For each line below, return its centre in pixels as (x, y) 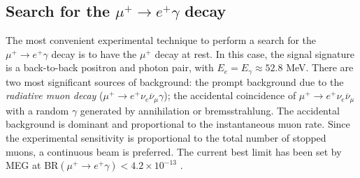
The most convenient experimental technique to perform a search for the (161, 40)
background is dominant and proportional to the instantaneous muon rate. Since (178, 124)
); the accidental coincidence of (230, 95)
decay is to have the (94, 53)
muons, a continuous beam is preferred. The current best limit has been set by (174, 151)
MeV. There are (320, 67)
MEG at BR (32, 165)
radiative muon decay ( (55, 95)
